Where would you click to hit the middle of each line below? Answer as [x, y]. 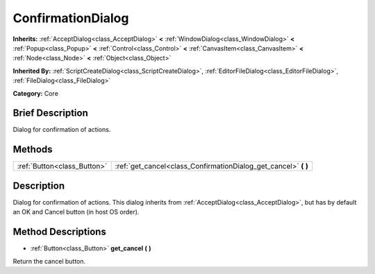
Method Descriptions [60, 232]
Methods [33, 149]
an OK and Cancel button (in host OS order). [76, 212]
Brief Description [50, 113]
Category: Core [36, 93]
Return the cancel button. [49, 261]
